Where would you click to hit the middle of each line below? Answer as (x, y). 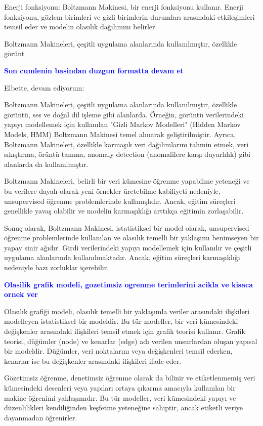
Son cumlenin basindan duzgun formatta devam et (94, 70)
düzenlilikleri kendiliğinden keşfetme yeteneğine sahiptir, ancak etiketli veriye (124, 408)
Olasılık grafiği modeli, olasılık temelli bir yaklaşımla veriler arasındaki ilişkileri (127, 311)
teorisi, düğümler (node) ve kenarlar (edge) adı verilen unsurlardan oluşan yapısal (131, 341)
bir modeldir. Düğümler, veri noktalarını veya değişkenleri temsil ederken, (118, 351)
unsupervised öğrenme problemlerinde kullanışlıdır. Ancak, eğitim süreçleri (120, 201)
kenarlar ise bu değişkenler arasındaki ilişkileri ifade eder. (93, 360)
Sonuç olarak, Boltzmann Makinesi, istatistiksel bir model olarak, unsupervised (127, 227)
